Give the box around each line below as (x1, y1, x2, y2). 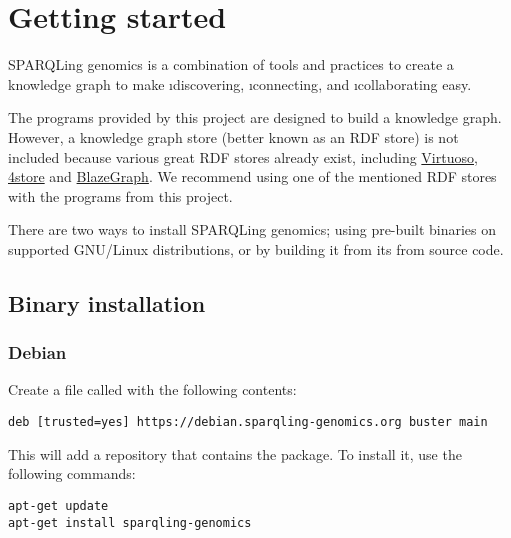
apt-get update (8, 498, 109, 513)
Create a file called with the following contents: (8, 379, 297, 400)
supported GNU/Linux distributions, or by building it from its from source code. (8, 238, 504, 259)
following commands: (8, 463, 136, 484)
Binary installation (8, 287, 206, 318)
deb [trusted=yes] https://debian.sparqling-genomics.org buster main (8, 415, 488, 430)
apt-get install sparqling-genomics (8, 515, 252, 530)
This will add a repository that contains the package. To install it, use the (8, 443, 462, 464)
